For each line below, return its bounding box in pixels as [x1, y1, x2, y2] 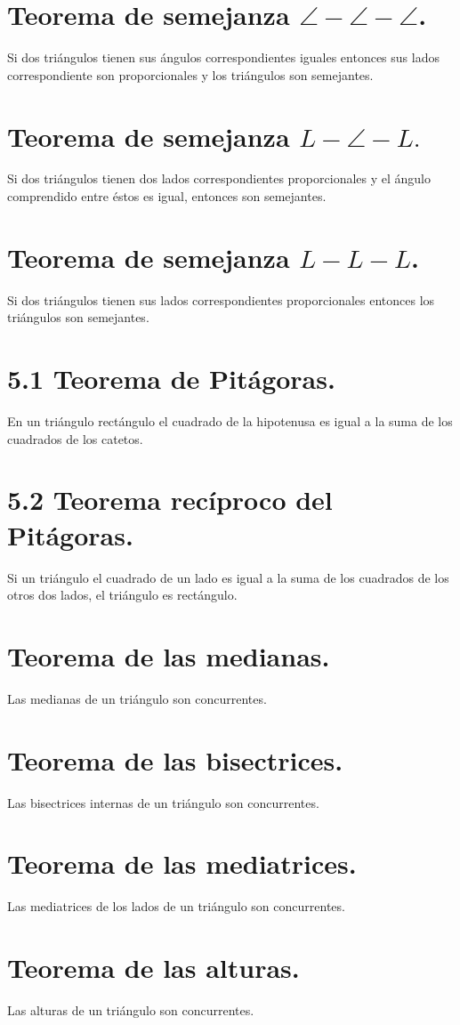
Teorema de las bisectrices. [7, 741, 343, 778]
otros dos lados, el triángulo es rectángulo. [7, 585, 238, 604]
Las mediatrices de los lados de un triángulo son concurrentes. [7, 897, 345, 916]
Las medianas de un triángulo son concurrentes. [7, 689, 267, 707]
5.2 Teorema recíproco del [7, 481, 333, 518]
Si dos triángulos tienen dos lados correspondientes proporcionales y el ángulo [7, 169, 431, 188]
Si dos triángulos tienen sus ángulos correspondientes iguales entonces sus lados [7, 48, 440, 67]
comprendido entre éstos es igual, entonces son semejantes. [7, 187, 327, 206]
